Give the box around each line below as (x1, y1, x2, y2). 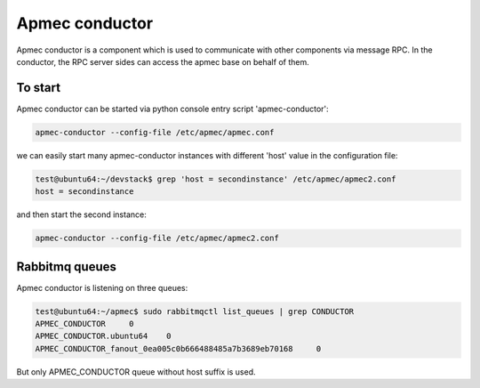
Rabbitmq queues (16, 259, 117, 274)
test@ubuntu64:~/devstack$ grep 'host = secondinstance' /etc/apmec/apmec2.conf (35, 174, 396, 184)
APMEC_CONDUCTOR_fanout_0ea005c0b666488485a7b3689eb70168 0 (35, 344, 322, 353)
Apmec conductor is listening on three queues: (16, 282, 188, 293)
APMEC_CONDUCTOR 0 (35, 319, 134, 329)
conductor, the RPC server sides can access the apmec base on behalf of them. (16, 56, 310, 67)
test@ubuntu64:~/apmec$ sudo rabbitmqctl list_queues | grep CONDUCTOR (35, 306, 355, 316)
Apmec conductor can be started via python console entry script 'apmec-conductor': (16, 103, 329, 114)
